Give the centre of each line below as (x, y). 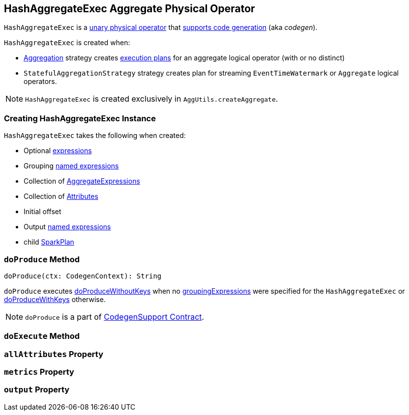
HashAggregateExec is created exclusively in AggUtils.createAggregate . (152, 99)
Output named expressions (67, 227)
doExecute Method (42, 336)
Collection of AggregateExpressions (82, 181)
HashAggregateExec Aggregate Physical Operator (130, 9)
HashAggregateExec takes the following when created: (95, 136)
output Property (37, 390)
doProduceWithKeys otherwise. (55, 299)
